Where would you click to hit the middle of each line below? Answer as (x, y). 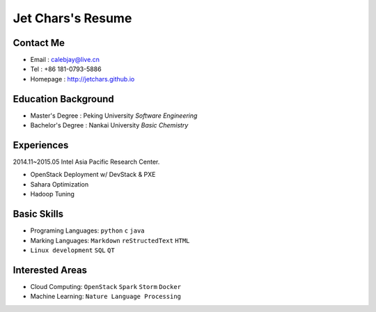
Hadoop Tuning (52, 194)
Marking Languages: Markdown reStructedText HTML (110, 240)
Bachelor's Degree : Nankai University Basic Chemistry (109, 125)
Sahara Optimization (60, 184)
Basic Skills (38, 214)
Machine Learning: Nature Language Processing (105, 297)
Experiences (41, 145)
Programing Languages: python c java (88, 231)
